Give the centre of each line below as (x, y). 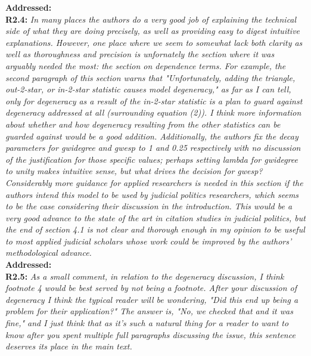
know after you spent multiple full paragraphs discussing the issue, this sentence (150, 334)
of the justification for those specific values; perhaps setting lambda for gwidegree (152, 159)
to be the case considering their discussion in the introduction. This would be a (149, 206)
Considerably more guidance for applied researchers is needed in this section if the (154, 182)
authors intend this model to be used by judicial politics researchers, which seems (152, 194)
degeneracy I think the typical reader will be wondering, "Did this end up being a (152, 299)
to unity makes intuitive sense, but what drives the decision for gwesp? (134, 171)
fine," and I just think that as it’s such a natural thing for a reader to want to (147, 323)
